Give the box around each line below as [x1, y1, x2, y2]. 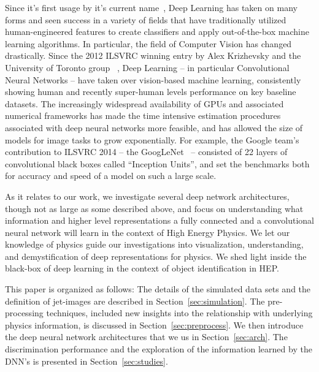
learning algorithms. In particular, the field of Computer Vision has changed [5, 37, 292, 50]
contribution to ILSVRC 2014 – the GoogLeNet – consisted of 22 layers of [5, 145, 288, 158]
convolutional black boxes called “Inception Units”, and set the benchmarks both [5, 157, 310, 170]
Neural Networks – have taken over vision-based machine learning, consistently [5, 73, 301, 86]
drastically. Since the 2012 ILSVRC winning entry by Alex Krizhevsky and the [5, 49, 301, 62]
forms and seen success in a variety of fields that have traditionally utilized [5, 13, 286, 26]
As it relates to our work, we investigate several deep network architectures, [5, 189, 290, 202]
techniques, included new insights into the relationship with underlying [46, 306, 313, 319]
